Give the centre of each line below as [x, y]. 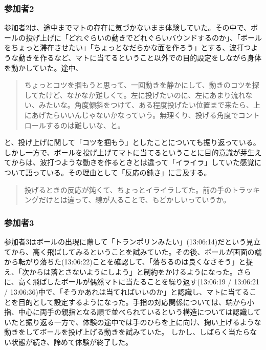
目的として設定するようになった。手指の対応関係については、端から [132, 302]
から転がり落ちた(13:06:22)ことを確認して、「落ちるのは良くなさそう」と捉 [129, 262]
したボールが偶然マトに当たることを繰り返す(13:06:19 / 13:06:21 [153, 282]
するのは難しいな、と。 [85, 125]
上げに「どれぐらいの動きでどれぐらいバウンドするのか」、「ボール [151, 37]
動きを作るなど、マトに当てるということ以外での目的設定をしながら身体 [140, 57]
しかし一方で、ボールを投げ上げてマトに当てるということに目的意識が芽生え [133, 152]
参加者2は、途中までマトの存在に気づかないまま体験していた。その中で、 [128, 27]
